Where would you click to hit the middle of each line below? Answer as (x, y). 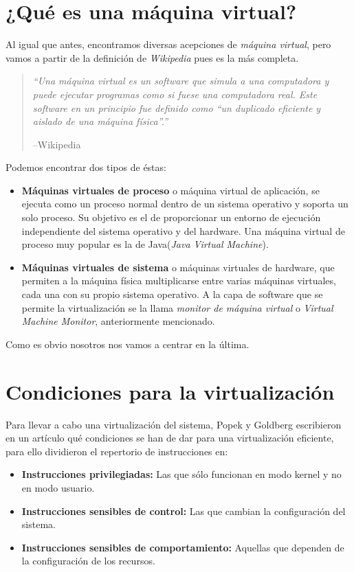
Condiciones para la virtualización (170, 391)
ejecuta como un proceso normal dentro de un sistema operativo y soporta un (185, 204)
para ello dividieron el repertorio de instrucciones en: (117, 451)
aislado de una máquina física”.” (100, 121)
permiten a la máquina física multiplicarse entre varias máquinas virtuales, (179, 281)
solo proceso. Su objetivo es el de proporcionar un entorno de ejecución (171, 217)
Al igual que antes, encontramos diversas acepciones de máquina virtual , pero (168, 44)
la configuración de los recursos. (88, 561)
